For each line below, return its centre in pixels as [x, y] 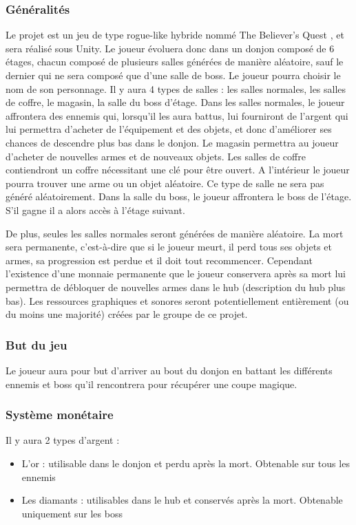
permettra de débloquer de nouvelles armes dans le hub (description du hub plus [176, 287]
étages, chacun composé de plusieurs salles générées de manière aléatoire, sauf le [175, 62]
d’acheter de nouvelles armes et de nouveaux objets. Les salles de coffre [156, 156]
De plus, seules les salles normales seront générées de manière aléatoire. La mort [175, 233]
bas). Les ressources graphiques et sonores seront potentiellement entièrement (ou [177, 300]
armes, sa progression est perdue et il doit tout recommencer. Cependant [159, 260]
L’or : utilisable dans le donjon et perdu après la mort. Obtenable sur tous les [186, 463]
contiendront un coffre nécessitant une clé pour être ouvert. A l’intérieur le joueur [178, 170]
